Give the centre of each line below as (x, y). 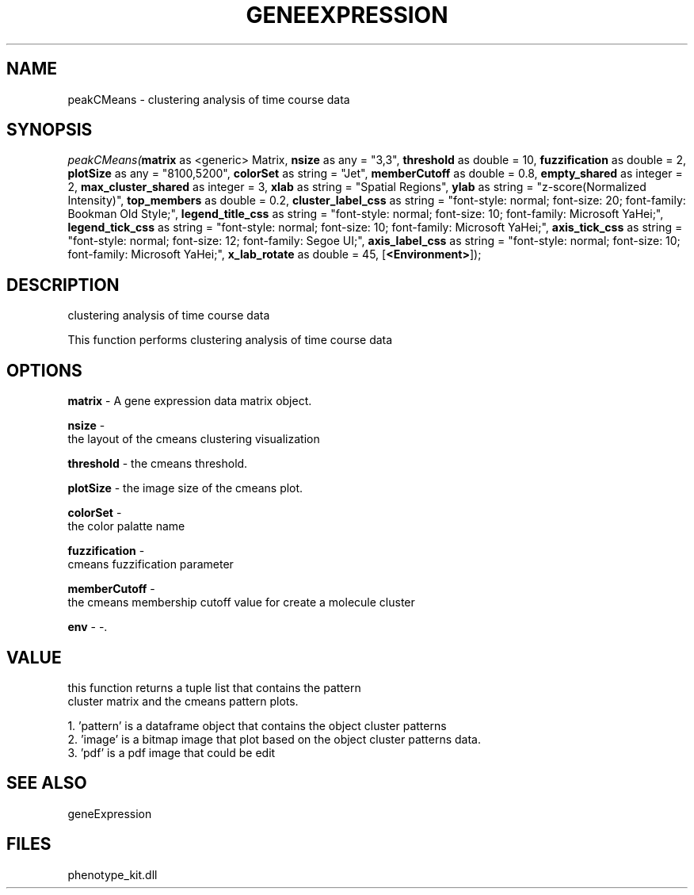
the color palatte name (126, 526)
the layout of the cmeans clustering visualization (194, 439)
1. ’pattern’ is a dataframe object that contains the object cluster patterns (257, 725)
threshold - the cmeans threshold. (158, 464)
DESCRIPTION (63, 285)
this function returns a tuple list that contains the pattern (214, 687)
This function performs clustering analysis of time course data (230, 340)
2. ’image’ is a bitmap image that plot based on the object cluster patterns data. (274, 739)
